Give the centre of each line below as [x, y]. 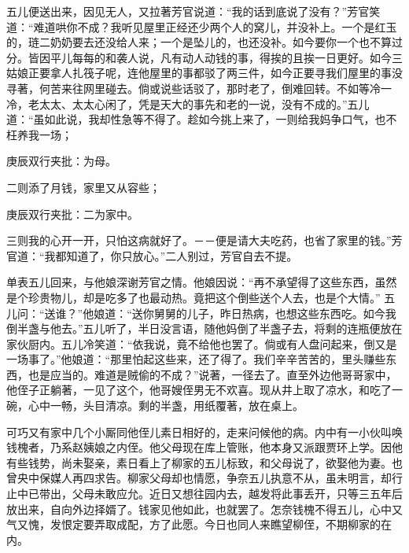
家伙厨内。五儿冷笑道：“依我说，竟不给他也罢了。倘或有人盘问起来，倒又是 [202, 343]
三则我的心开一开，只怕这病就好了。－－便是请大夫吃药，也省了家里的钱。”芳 [204, 240]
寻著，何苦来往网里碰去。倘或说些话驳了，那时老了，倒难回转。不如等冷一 [199, 88]
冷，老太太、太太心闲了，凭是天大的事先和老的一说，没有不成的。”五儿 [188, 103]
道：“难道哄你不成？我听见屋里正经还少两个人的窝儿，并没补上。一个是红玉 [202, 26]
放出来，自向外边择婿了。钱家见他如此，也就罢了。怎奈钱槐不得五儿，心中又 [204, 509]
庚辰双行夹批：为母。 [61, 161]
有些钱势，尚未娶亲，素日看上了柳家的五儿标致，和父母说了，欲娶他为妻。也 [204, 462]
